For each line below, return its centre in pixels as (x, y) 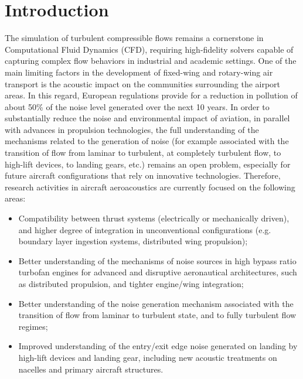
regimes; (33, 326)
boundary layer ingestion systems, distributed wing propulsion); (133, 241)
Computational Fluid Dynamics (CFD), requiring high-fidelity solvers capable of (149, 49)
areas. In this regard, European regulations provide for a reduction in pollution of (151, 95)
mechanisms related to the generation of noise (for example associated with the (147, 141)
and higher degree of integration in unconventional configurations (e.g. (145, 229)
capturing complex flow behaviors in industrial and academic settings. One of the (151, 61)
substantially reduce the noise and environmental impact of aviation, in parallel (147, 118)
